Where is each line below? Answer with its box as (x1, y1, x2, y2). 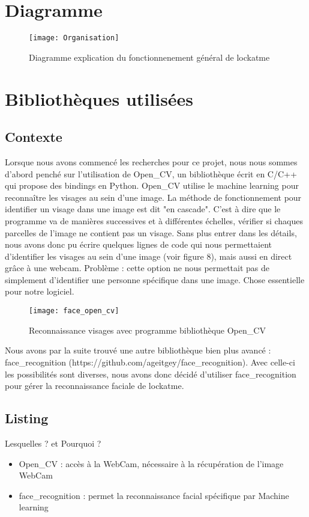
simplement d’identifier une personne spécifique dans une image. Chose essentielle (5, 273, 305, 286)
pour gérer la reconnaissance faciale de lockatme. (5, 379, 184, 392)
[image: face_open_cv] (29, 307, 119, 316)
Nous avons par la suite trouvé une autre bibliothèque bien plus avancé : (5, 344, 271, 356)
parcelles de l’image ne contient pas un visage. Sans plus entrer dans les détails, (5, 226, 297, 239)
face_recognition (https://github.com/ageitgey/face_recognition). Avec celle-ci (5, 355, 295, 368)
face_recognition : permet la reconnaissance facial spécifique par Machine (19, 489, 289, 501)
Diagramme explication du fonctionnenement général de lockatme (29, 50, 270, 63)
